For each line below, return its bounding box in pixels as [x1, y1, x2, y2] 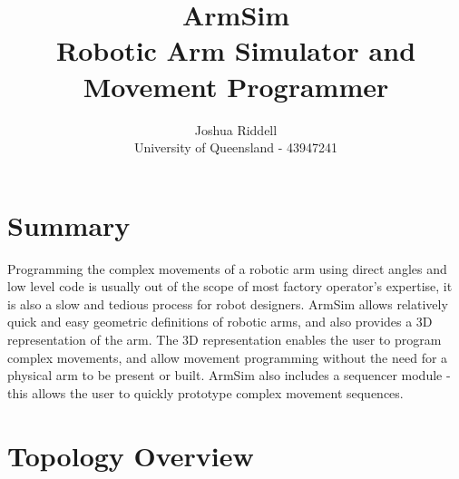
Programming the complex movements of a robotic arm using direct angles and [7, 259, 447, 278]
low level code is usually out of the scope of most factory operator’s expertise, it [7, 277, 453, 296]
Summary [7, 206, 131, 243]
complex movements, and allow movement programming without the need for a [7, 347, 448, 367]
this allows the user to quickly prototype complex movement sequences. [7, 383, 404, 402]
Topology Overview [7, 436, 254, 474]
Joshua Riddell [194, 120, 278, 139]
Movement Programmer [83, 67, 389, 104]
